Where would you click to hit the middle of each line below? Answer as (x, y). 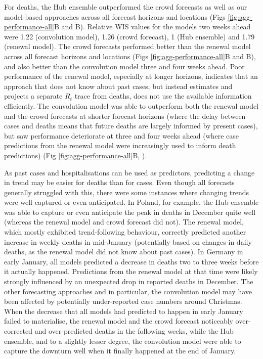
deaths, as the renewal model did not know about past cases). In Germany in (124, 252)
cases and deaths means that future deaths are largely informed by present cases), (131, 126)
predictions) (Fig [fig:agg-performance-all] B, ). (76, 155)
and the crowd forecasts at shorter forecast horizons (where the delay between (125, 116)
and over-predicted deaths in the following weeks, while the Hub (134, 331)
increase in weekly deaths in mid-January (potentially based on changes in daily (128, 241)
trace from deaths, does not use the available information (163, 96)
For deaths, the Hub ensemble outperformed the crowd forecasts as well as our (126, 7)
